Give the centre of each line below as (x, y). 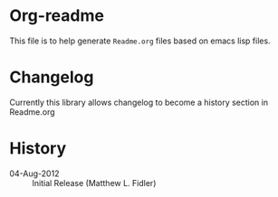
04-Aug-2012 (34, 174)
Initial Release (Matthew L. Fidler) (94, 183)
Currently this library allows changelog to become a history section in (139, 102)
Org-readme (57, 16)
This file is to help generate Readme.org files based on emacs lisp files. (140, 41)
